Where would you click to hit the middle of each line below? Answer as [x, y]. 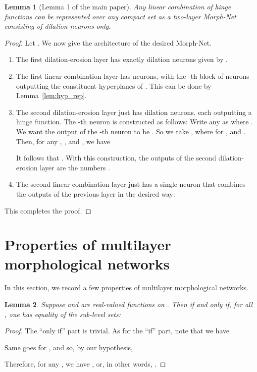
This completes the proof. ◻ [48, 210]
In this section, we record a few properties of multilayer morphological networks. [127, 288]
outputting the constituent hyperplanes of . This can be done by [114, 85]
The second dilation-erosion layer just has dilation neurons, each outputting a [134, 112]
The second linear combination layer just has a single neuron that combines [131, 184]
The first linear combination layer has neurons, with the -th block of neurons [133, 76]
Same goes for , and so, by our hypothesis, [69, 347]
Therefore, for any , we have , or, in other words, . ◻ [85, 364]
